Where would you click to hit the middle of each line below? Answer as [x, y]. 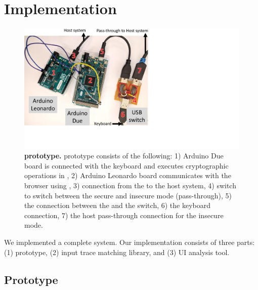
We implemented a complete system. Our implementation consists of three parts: [130, 242]
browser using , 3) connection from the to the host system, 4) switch [130, 185]
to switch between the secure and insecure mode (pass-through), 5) [128, 195]
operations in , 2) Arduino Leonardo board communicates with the [128, 175]
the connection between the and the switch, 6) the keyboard [117, 205]
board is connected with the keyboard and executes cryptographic [126, 165]
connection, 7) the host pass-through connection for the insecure [124, 215]
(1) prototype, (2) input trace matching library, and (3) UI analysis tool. [117, 252]
